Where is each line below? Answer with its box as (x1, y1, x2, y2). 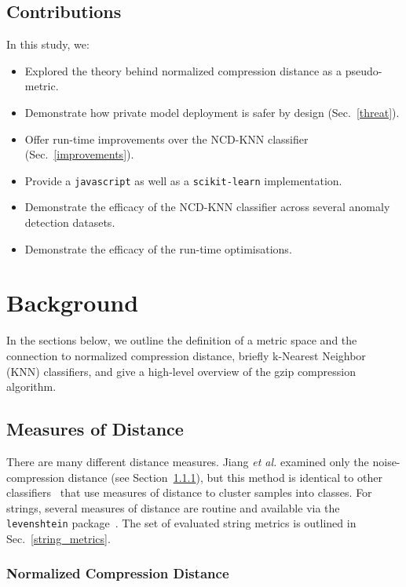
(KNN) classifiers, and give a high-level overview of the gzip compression (6, 363, 356, 379)
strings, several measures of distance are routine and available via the (6, 499, 340, 516)
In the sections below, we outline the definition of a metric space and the (6, 332, 357, 348)
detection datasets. (24, 214, 115, 231)
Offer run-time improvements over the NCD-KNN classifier (24, 130, 309, 147)
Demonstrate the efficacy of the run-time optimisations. (24, 240, 292, 257)
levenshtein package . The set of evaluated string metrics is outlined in (6, 515, 357, 531)
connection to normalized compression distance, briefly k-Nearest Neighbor (6, 347, 366, 363)
